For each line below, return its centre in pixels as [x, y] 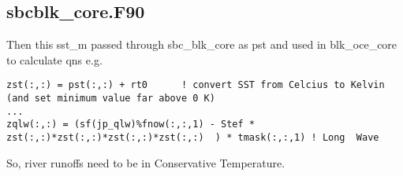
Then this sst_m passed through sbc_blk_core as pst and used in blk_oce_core [202, 44]
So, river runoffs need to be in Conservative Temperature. [146, 162]
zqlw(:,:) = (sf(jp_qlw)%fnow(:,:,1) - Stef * [131, 125]
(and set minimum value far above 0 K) [111, 99]
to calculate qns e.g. [54, 59]
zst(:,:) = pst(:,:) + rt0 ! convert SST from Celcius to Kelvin [196, 85]
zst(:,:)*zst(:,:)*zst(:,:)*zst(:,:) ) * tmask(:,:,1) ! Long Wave [193, 138]
